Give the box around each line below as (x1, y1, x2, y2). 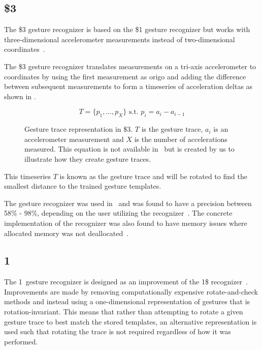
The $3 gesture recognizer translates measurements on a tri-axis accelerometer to (4, 61, 256, 71)
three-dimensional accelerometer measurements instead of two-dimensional (4, 34, 235, 44)
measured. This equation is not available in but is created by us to (24, 143, 235, 154)
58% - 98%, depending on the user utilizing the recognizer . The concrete (4, 208, 233, 218)
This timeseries (4, 170, 51, 181)
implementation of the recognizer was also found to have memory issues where (4, 217, 247, 228)
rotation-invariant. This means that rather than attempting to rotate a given (4, 306, 243, 317)
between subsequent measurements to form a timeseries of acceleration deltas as (4, 81, 253, 92)
